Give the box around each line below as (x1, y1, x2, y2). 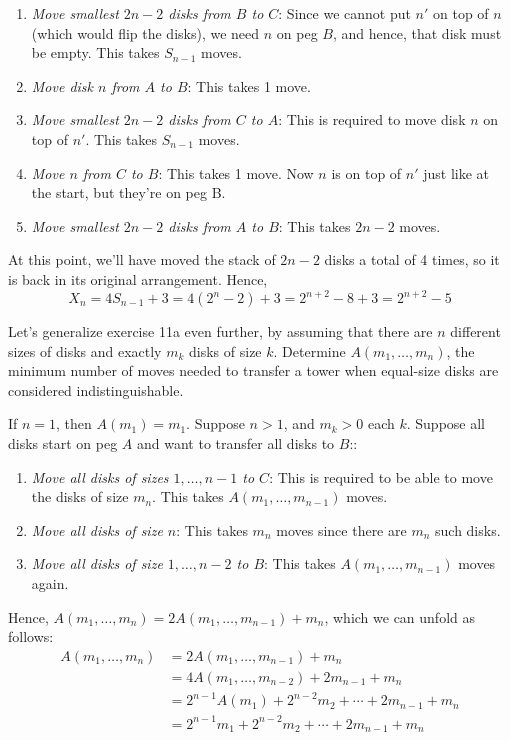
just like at (423, 162, 490, 183)
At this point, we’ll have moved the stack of (8, 249, 276, 270)
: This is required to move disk (278, 109, 466, 130)
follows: (8, 626, 54, 647)
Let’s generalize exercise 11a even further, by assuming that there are (8, 321, 433, 342)
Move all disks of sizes (31, 466, 169, 487)
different (450, 321, 501, 342)
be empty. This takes (31, 42, 160, 63)
